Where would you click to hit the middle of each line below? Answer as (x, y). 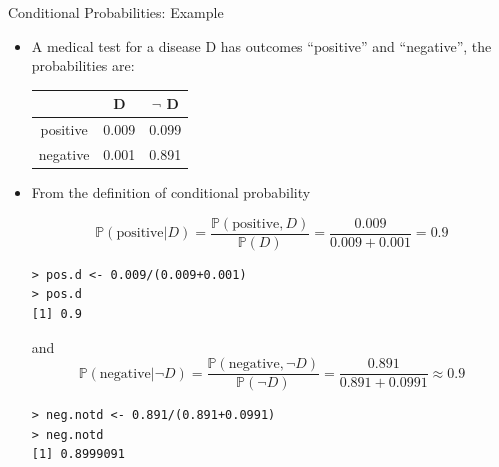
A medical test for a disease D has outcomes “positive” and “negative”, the (261, 45)
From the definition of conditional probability (171, 192)
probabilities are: (83, 65)
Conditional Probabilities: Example (116, 12)
